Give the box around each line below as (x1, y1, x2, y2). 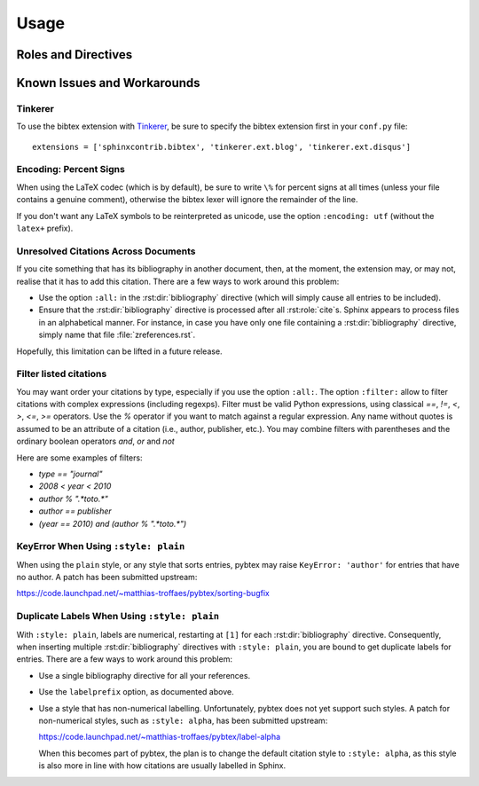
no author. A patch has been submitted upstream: (16, 572, 198, 583)
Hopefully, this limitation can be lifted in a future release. (16, 346, 223, 357)
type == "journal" (38, 468, 103, 479)
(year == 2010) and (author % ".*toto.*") (38, 518, 187, 529)
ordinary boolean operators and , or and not (16, 436, 175, 447)
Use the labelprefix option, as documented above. (38, 687, 234, 697)
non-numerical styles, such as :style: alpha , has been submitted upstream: (38, 715, 328, 726)
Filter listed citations (16, 368, 107, 381)
